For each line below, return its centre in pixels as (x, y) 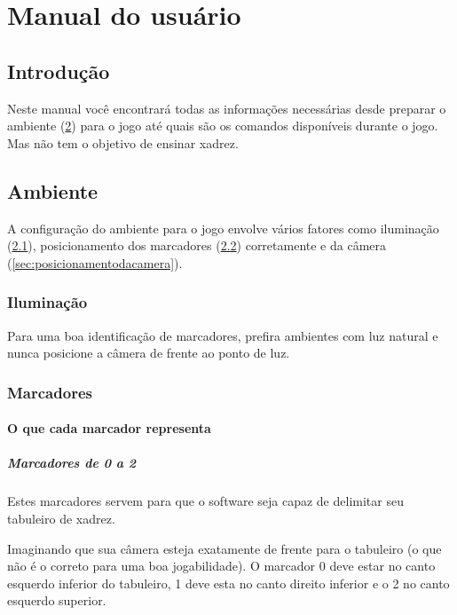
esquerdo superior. (57, 600)
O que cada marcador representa (109, 428)
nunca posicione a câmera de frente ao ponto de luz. (149, 353)
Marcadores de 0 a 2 (72, 463)
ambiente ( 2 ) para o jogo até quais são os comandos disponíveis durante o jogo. (223, 126)
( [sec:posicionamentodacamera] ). (95, 262)
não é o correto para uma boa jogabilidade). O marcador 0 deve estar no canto (221, 566)
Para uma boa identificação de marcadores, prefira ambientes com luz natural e (223, 335)
